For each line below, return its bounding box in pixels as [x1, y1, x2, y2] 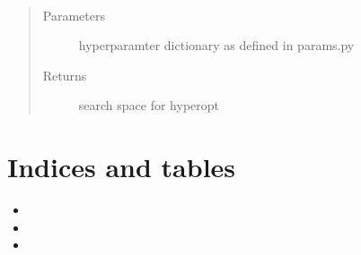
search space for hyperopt [78, 96, 220, 115]
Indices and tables [7, 149, 236, 185]
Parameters [42, 5, 105, 24]
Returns [42, 65, 87, 84]
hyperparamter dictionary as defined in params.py [78, 36, 355, 55]
